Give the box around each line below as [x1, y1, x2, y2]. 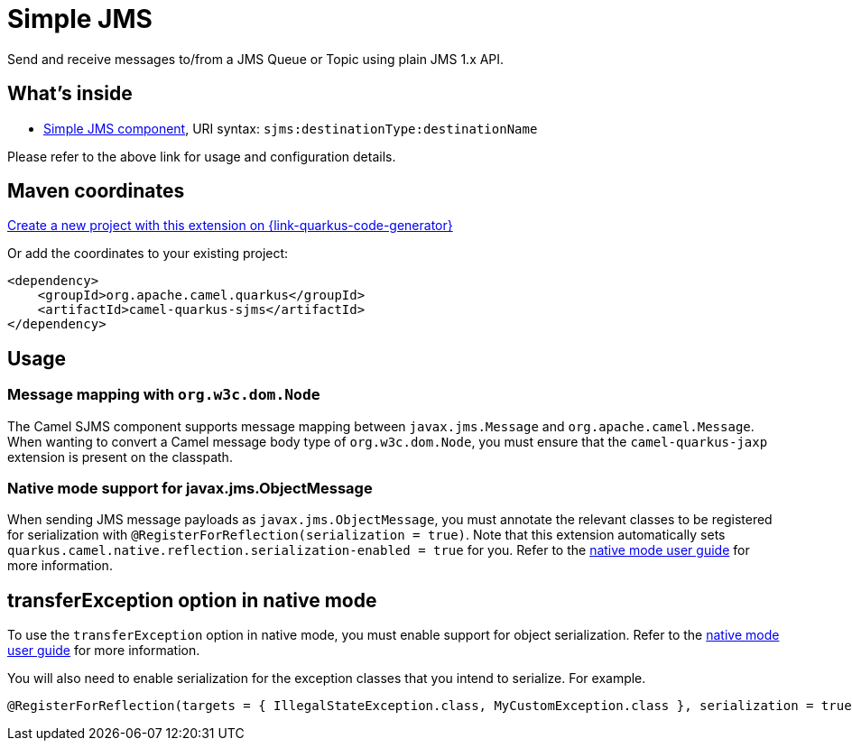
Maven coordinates [7, 180, 185, 203]
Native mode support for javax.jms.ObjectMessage [7, 479, 373, 498]
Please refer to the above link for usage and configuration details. [7, 148, 396, 164]
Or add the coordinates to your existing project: [7, 245, 289, 262]
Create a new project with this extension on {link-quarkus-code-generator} [7, 217, 453, 234]
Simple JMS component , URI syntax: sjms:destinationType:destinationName [43, 120, 538, 136]
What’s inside [7, 82, 133, 106]
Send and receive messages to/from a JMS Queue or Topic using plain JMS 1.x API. [7, 51, 505, 67]
